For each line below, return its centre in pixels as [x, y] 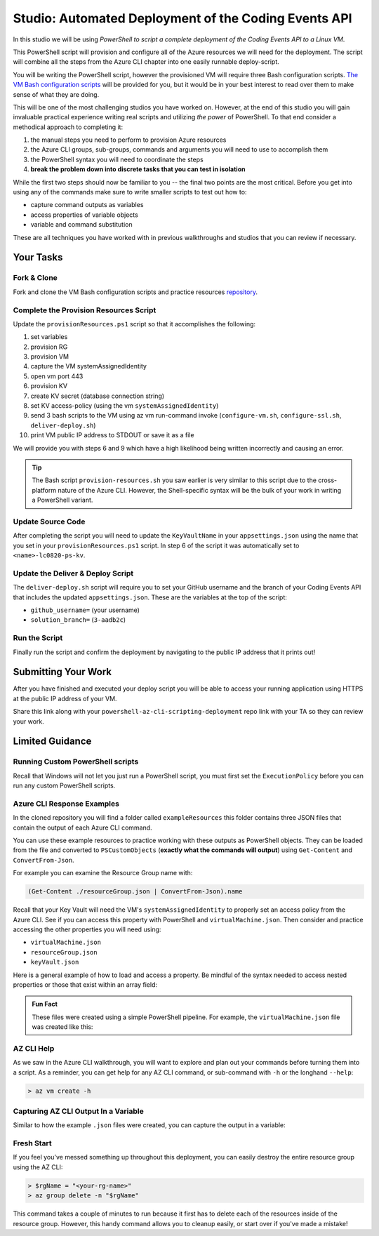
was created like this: [62, 1027]
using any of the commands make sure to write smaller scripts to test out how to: [130, 192]
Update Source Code [49, 521]
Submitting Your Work [62, 672]
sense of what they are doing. [56, 94]
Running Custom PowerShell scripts [76, 762]
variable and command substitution [81, 225]
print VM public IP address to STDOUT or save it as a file [112, 435]
